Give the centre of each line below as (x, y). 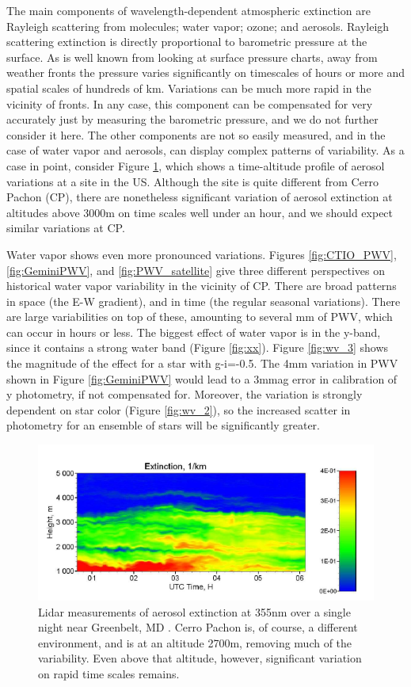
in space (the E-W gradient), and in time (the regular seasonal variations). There (204, 301)
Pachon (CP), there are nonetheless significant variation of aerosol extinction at (200, 197)
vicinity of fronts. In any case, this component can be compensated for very (190, 103)
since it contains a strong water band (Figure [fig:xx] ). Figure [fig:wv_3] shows (198, 347)
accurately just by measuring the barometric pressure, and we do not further (192, 119)
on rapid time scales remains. (109, 674)
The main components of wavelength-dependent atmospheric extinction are (188, 10)
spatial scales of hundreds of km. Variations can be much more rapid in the (189, 88)
